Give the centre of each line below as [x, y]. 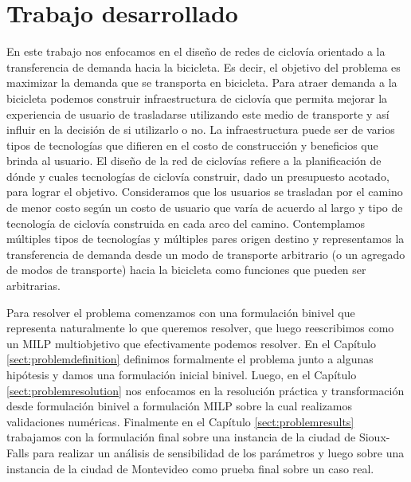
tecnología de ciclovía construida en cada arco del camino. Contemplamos [186, 223]
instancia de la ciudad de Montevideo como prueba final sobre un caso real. [190, 468]
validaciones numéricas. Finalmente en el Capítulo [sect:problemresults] [180, 421]
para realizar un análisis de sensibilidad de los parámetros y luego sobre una [218, 452]
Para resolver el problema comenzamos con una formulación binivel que [181, 312]
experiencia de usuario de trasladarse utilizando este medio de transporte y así [198, 114]
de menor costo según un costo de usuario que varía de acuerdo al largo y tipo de [205, 208]
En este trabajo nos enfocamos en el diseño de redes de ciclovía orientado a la [196, 51]
